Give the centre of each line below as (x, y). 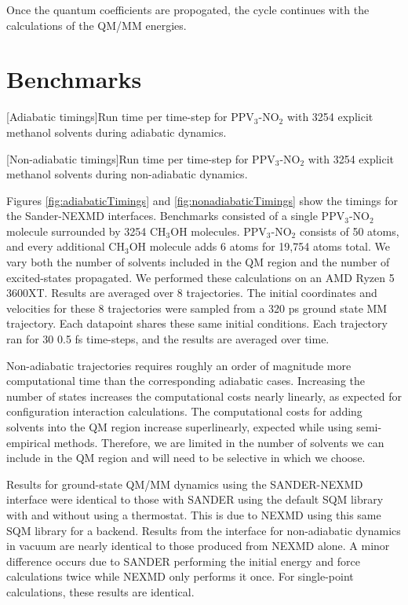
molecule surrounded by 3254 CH (86, 231)
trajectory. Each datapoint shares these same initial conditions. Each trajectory (197, 323)
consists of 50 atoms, (349, 231)
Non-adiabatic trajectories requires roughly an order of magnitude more (179, 365)
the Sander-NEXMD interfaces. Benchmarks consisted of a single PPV (176, 216)
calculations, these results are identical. (100, 591)
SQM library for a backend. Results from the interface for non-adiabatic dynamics (204, 530)
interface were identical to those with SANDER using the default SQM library (195, 499)
